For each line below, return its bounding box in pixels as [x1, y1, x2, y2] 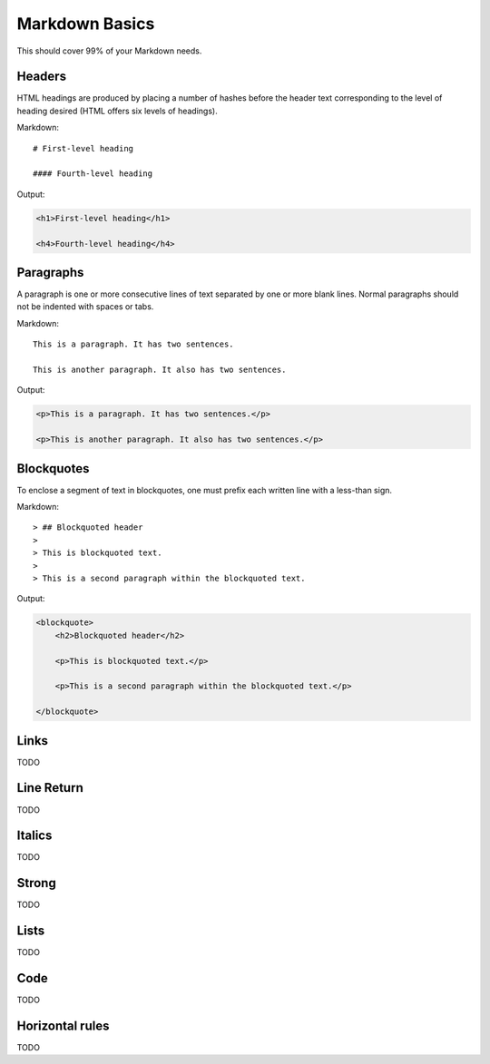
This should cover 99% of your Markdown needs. [16, 45, 202, 56]
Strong [16, 875, 56, 891]
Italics [16, 828, 53, 844]
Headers [16, 69, 67, 84]
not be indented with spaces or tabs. [16, 301, 154, 312]
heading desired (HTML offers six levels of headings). [16, 105, 218, 116]
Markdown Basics [16, 14, 155, 34]
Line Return [16, 780, 83, 796]
